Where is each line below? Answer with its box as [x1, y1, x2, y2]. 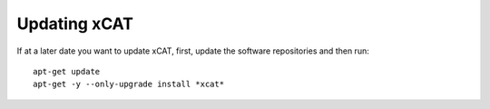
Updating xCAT [16, 14, 133, 34]
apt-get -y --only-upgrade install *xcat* [33, 79, 225, 90]
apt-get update [33, 66, 101, 76]
